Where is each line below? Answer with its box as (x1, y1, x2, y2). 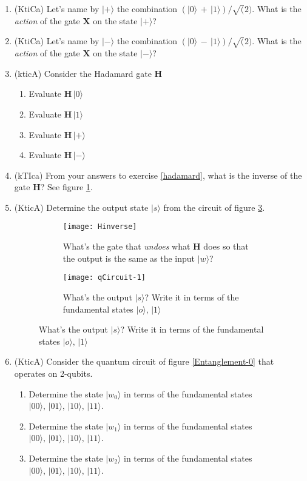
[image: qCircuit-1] (62, 273, 146, 282)
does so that (203, 240, 249, 253)
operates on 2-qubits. (14, 367, 93, 379)
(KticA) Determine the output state (14, 201, 149, 213)
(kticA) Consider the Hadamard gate (14, 67, 152, 79)
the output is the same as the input (62, 251, 195, 264)
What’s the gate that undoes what (62, 240, 191, 253)
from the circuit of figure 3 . (163, 201, 265, 213)
